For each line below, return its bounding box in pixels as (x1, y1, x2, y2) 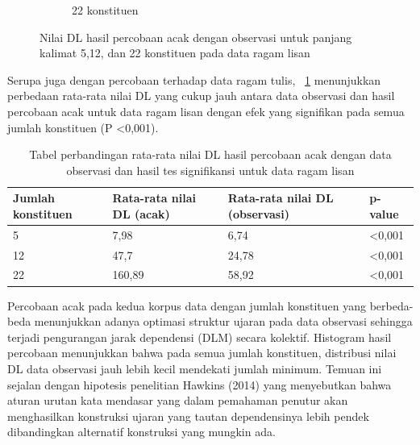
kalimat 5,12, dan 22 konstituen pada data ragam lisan (40, 44, 310, 61)
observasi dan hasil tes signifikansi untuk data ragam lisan (66, 161, 355, 178)
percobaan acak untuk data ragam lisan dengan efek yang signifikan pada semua (7, 102, 405, 119)
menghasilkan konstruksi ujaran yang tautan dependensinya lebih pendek (7, 407, 369, 424)
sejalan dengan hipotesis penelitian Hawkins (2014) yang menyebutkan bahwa (7, 376, 392, 393)
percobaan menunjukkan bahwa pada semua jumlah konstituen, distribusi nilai (7, 344, 397, 361)
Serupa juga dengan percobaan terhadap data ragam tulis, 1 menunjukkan (7, 71, 381, 88)
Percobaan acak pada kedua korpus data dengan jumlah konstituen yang (7, 297, 366, 314)
